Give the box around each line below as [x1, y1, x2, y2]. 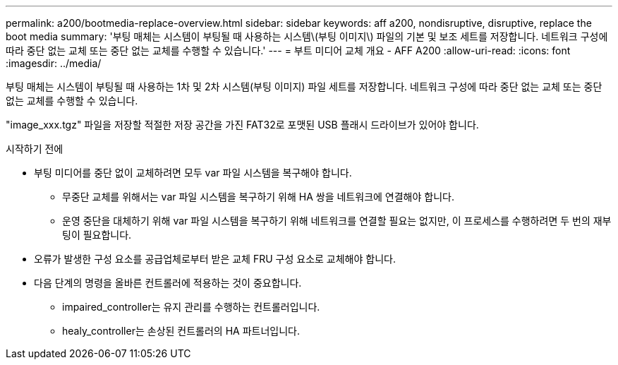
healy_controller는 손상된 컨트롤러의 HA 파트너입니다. [62, 325, 300, 337]
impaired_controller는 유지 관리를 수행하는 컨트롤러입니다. [62, 301, 320, 313]
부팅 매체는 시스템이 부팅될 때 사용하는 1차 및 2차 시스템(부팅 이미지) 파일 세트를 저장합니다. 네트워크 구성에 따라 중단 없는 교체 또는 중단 [6, 80, 602, 92]
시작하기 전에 [6, 143, 63, 155]
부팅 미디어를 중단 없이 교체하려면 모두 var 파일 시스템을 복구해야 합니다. [34, 167, 352, 179]
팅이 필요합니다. [62, 229, 132, 241]
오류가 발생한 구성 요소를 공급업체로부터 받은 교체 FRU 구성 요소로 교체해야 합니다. [34, 253, 396, 265]
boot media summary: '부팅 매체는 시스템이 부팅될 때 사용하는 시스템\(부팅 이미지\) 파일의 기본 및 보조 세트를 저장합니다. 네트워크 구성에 [6, 30, 608, 42]
